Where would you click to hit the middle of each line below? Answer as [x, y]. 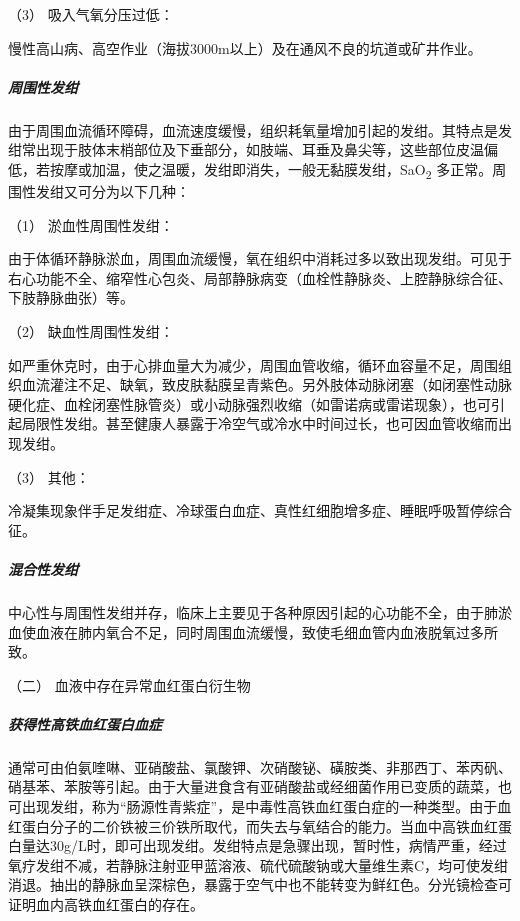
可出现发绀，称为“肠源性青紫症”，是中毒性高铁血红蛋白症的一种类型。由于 [253, 806]
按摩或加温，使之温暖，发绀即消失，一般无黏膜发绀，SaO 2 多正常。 [271, 170]
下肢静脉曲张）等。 [71, 297]
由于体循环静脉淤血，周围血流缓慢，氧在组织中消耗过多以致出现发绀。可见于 [260, 258]
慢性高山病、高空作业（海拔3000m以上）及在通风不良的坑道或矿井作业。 [245, 47]
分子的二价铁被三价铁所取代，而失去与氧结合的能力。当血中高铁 [259, 825]
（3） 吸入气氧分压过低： [91, 14]
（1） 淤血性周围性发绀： [91, 224]
